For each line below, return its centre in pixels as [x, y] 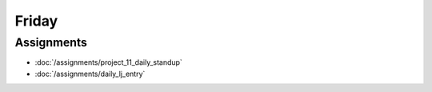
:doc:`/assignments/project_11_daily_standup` [109, 62]
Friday [36, 21]
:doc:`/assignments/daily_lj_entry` [90, 74]
